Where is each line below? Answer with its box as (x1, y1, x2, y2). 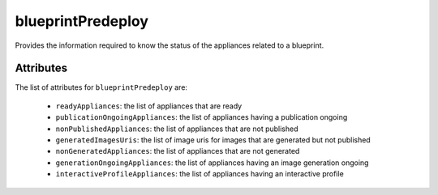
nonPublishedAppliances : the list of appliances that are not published (55, 124, 299, 134)
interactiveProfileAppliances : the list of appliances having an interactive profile (55, 169, 344, 179)
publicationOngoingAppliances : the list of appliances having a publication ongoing (55, 112, 348, 122)
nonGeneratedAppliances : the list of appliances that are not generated (55, 146, 300, 156)
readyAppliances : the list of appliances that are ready (55, 101, 243, 111)
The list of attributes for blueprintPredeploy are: (15, 83, 188, 92)
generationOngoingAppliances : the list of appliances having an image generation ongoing (55, 158, 369, 167)
